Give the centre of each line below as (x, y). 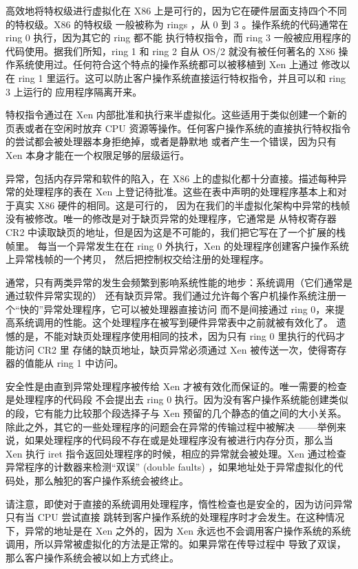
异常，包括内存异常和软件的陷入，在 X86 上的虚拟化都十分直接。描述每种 (171, 178)
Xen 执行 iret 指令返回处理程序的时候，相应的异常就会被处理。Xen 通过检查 (176, 453)
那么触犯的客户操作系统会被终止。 (111, 480)
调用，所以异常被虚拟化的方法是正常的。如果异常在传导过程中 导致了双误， (176, 544)
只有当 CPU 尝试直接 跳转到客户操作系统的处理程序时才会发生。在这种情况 (175, 517)
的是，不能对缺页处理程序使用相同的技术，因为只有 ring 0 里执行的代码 (175, 336)
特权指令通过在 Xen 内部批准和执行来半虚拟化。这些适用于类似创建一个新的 (176, 115)
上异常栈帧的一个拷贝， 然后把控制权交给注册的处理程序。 (137, 259)
